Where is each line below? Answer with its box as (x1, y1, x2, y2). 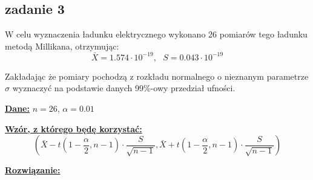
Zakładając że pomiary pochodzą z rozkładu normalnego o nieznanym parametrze (5, 69, 309, 82)
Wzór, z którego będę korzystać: (5, 122, 142, 135)
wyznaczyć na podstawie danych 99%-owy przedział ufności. (12, 82, 236, 94)
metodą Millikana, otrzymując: (5, 39, 119, 52)
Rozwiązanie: (5, 164, 61, 176)
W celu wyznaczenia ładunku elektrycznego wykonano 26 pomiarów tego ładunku (5, 28, 308, 40)
